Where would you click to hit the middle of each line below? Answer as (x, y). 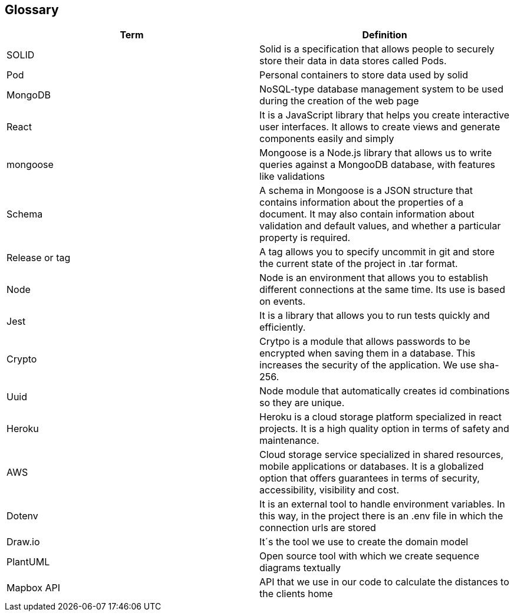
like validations (292, 177)
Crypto (22, 359)
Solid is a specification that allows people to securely (377, 49)
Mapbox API (34, 588)
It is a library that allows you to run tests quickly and (375, 316)
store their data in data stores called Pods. (353, 61)
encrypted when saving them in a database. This (368, 353)
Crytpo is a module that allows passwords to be (365, 342)
